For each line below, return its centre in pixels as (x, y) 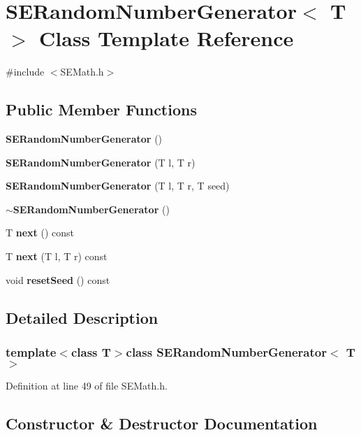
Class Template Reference (167, 38)
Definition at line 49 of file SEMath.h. (87, 386)
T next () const (40, 233)
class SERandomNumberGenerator (226, 351)
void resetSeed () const (58, 279)
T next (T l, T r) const (57, 256)
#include (25, 72)
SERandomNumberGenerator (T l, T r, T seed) (118, 186)
